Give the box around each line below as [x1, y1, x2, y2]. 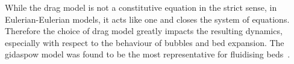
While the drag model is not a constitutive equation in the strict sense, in [5, 1, 277, 13]
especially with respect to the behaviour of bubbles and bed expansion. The [5, 36, 284, 48]
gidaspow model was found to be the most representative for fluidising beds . [5, 48, 290, 60]
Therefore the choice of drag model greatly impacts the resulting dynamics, [5, 25, 283, 37]
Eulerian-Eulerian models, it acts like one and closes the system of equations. [5, 13, 290, 25]
